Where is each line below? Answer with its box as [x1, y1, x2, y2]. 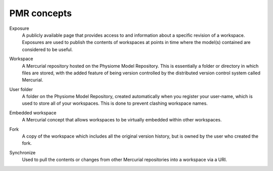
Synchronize [9, 149, 36, 155]
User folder [9, 86, 33, 92]
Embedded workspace [9, 109, 57, 116]
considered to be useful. [22, 46, 73, 53]
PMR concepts [9, 8, 72, 19]
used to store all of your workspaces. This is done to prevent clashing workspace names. [22, 100, 208, 106]
